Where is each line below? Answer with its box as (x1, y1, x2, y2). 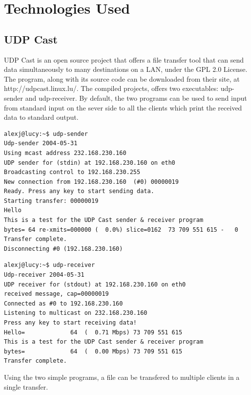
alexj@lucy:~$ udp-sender (4, 130, 88, 137)
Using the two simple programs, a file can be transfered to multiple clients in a (4, 372, 240, 382)
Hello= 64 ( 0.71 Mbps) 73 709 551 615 (4, 329, 183, 336)
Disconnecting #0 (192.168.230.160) (4, 245, 123, 252)
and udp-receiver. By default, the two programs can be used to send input (25, 92, 247, 103)
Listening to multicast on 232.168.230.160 (4, 309, 147, 317)
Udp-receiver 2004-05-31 (4, 271, 84, 279)
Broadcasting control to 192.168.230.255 (4, 169, 141, 176)
